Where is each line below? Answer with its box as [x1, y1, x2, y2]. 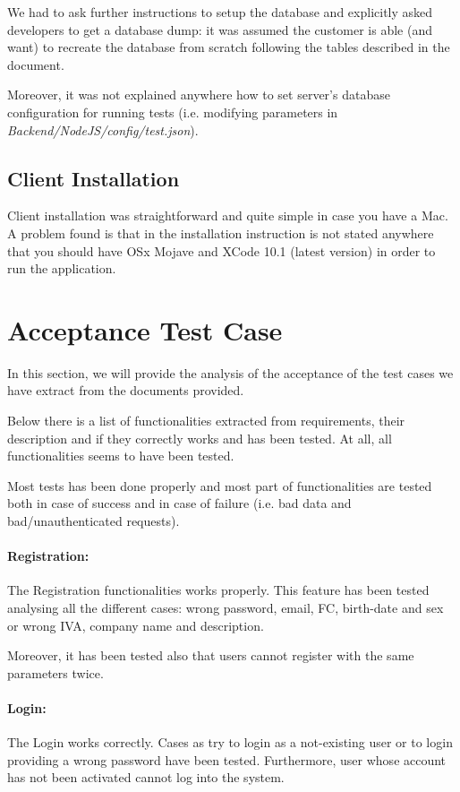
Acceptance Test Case [7, 311, 283, 348]
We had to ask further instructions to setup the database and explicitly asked [7, 3, 433, 21]
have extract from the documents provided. [7, 381, 244, 400]
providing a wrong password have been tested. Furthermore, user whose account [7, 750, 447, 769]
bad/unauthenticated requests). [7, 512, 180, 530]
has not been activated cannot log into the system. [7, 768, 285, 787]
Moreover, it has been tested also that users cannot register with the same [7, 646, 414, 665]
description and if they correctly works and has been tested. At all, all [7, 428, 392, 447]
